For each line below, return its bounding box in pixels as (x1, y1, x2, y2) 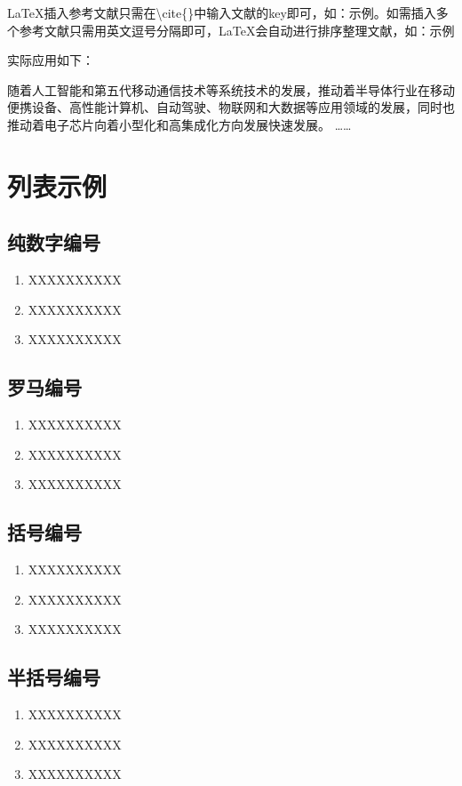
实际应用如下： (7, 51, 94, 69)
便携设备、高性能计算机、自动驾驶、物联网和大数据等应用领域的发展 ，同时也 (7, 98, 455, 116)
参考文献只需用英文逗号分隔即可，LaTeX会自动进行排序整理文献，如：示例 (19, 20, 455, 39)
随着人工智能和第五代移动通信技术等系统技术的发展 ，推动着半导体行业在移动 (7, 80, 455, 99)
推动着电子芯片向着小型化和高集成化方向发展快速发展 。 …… (7, 115, 352, 133)
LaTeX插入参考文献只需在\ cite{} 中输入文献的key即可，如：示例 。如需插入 (7, 4, 436, 21)
